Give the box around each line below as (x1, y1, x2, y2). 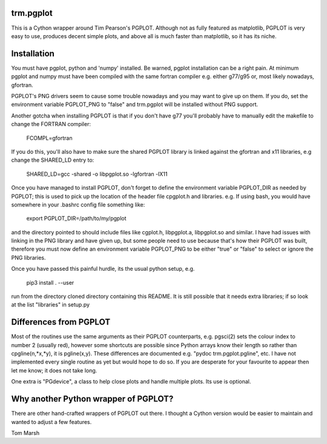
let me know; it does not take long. (11, 366, 97, 374)
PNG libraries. (11, 254, 46, 261)
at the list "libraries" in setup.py (11, 301, 90, 308)
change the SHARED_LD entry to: (11, 156, 94, 164)
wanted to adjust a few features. (11, 418, 92, 425)
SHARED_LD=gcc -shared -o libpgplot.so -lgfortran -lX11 (26, 170, 168, 177)
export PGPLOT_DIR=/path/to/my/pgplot (26, 215, 127, 222)
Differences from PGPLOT (11, 317, 111, 327)
